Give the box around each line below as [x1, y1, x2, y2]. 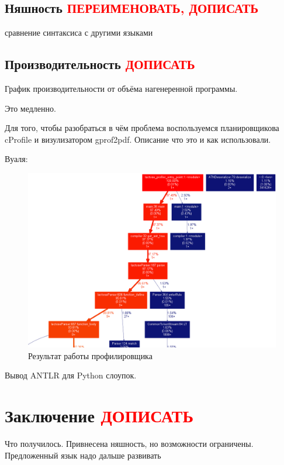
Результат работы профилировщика [28, 349, 153, 361]
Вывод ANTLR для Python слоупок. [5, 369, 137, 381]
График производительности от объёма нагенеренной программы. [5, 82, 238, 94]
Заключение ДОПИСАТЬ [5, 404, 193, 428]
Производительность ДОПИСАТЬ [5, 55, 195, 73]
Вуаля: [5, 153, 28, 165]
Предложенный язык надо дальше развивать [5, 449, 161, 461]
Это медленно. [5, 102, 56, 114]
